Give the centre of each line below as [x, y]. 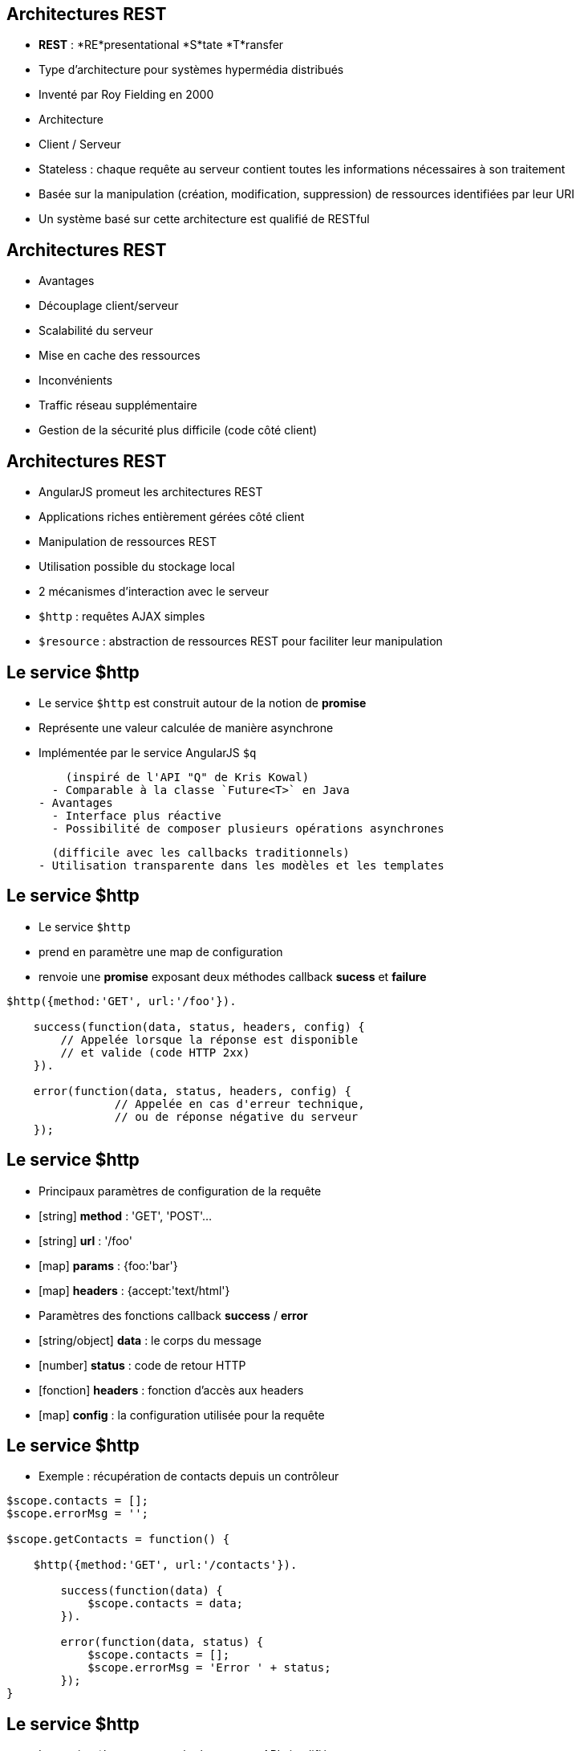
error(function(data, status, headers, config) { [192, 1091]
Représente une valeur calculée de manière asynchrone [186, 727]
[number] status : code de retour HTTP [142, 1365]
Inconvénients [76, 381]
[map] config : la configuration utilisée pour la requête [182, 1415]
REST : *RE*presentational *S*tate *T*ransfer [161, 45]
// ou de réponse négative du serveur [236, 1116]
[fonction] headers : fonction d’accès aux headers [171, 1390]
